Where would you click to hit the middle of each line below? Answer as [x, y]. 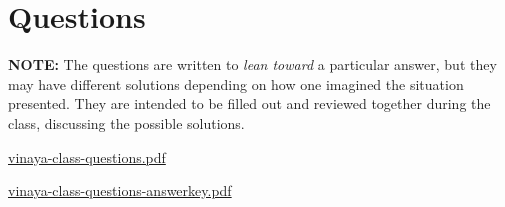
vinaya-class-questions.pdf [87, 156]
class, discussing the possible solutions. [126, 122]
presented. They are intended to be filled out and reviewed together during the [249, 103]
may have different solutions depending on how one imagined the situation [236, 83]
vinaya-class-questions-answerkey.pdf [120, 190]
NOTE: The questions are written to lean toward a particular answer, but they [252, 64]
